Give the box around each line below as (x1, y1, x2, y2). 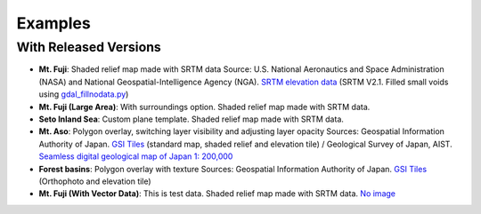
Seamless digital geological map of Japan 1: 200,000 (38, 151, 233, 162)
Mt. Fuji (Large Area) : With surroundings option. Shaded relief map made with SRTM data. (38, 101, 371, 112)
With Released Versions (16, 39, 162, 55)
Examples (16, 13, 91, 33)
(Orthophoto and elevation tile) (38, 176, 151, 186)
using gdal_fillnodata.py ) (38, 89, 129, 99)
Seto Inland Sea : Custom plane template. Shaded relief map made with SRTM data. (38, 114, 345, 124)
